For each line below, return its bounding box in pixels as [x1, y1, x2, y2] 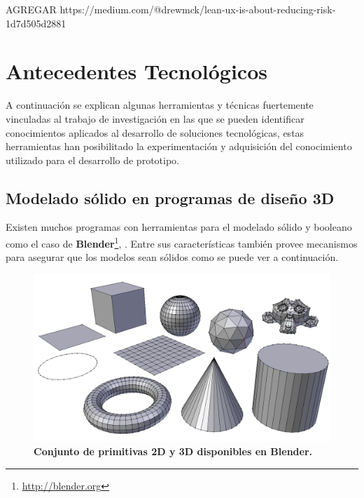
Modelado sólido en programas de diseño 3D [6, 187, 335, 208]
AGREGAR [6, 2, 57, 16]
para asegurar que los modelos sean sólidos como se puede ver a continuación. [6, 250, 339, 264]
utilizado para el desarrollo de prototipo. [6, 152, 179, 167]
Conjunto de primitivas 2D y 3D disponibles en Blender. [34, 444, 313, 459]
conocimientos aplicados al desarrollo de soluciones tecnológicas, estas [6, 125, 304, 140]
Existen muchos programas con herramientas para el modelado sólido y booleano [6, 220, 352, 234]
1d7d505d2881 [6, 15, 66, 30]
